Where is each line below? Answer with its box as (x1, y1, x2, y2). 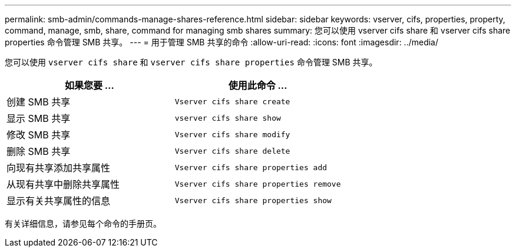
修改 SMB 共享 (6, 129, 71, 141)
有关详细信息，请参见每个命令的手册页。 (5, 218, 161, 228)
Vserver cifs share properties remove (174, 179, 341, 188)
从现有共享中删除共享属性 (6, 178, 120, 190)
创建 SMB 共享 (6, 96, 71, 108)
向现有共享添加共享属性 (6, 162, 111, 174)
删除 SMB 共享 (6, 145, 71, 157)
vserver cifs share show (174, 113, 281, 122)
